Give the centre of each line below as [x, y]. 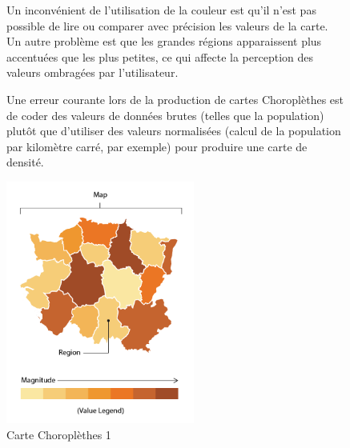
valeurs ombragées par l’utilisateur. [93, 72]
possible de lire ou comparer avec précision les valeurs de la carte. [167, 25]
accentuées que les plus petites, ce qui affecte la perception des [160, 56]
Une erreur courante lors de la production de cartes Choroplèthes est [175, 99]
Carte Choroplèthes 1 [59, 434]
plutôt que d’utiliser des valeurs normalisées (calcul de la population [174, 131]
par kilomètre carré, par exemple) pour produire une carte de [157, 146]
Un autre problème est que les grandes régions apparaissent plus [164, 41]
